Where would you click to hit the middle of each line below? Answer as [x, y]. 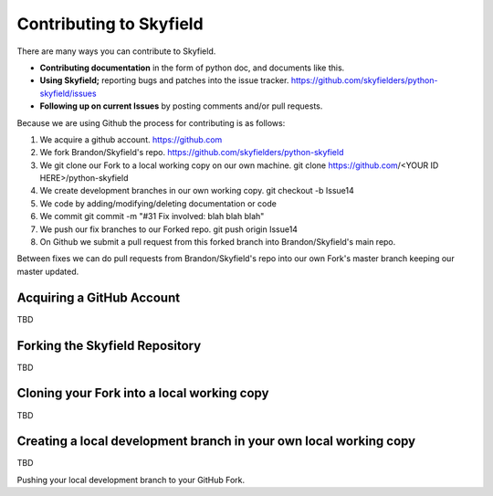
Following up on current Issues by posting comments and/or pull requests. [181, 106]
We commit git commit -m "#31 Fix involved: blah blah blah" [152, 216]
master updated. [48, 271]
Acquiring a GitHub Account [99, 297]
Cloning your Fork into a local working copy [143, 393]
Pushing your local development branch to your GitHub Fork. [131, 480]
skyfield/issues [68, 93]
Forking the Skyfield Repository [109, 346]
